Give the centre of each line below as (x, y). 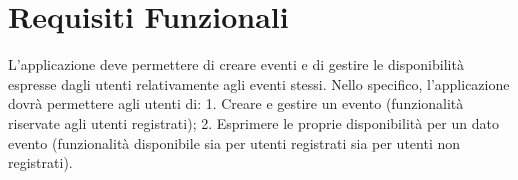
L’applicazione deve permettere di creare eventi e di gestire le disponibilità (236, 64)
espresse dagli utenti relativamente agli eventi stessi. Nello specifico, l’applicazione (259, 83)
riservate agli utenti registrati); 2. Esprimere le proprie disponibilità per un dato (253, 122)
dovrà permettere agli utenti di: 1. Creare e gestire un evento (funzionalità (236, 103)
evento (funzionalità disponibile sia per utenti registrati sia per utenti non (234, 142)
